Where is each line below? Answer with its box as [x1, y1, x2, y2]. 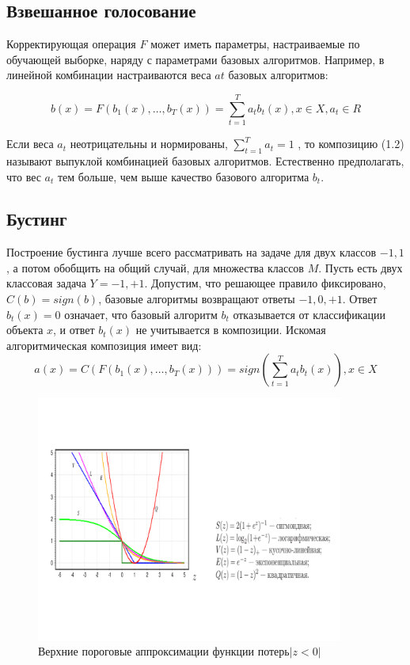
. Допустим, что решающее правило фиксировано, [144, 275, 386, 291]
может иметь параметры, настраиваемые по [150, 36, 360, 52]
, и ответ [53, 321, 95, 338]
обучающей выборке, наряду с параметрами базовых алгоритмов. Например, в [6, 51, 385, 67]
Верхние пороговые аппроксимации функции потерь [38, 643, 290, 659]
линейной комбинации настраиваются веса [6, 66, 211, 83]
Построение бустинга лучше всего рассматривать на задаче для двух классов [6, 244, 377, 260]
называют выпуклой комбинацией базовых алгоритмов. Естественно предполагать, [6, 152, 404, 169]
